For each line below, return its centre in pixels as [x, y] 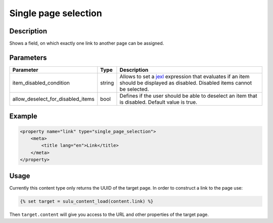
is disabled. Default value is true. [158, 102]
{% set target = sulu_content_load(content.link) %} [87, 201]
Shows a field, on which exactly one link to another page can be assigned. [87, 43]
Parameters [28, 57]
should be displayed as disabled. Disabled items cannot [186, 82]
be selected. [134, 89]
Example [23, 116]
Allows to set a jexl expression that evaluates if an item [185, 76]
